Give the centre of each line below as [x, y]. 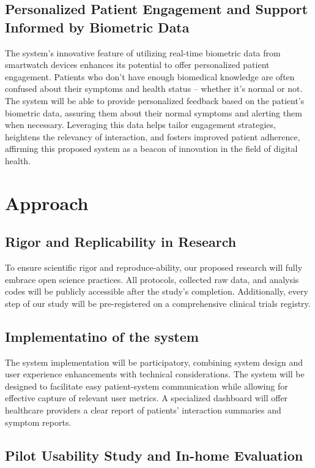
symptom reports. [38, 422]
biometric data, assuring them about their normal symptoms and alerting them [154, 112]
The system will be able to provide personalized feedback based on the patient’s [155, 100]
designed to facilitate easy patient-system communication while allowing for [146, 386]
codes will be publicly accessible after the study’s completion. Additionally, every [157, 291]
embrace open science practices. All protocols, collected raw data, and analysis [152, 279]
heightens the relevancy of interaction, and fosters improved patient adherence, [153, 136]
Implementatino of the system [102, 336]
